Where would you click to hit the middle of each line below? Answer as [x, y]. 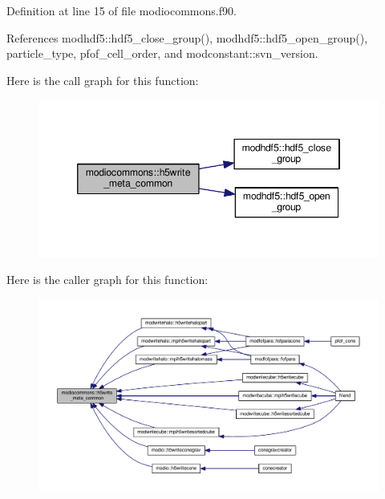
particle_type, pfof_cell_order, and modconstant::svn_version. [162, 53]
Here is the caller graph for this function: [107, 280]
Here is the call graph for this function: [103, 80]
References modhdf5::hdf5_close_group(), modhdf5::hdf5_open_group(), [187, 37]
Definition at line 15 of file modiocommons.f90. [122, 10]
